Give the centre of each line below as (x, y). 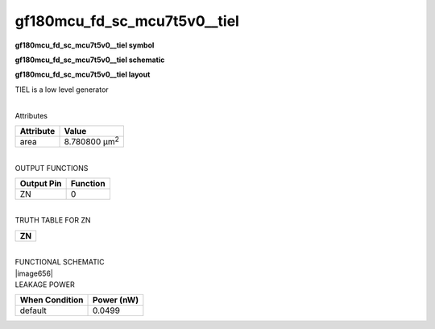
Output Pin (41, 183)
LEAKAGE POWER (45, 284)
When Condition (52, 300)
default (33, 310)
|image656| (34, 273)
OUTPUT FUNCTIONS (52, 168)
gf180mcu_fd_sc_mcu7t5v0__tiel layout (83, 75)
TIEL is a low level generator (62, 90)
